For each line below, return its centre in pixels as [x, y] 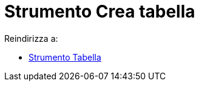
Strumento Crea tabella [100, 12]
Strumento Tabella [65, 57]
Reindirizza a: [31, 38]
